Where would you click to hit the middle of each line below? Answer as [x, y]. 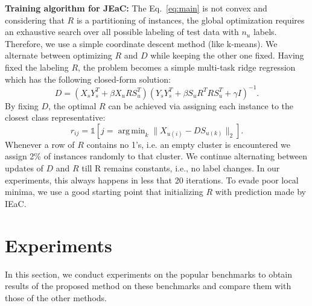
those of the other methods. [56, 297]
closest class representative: [55, 117]
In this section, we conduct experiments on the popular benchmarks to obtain [149, 274]
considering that [35, 20]
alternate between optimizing [59, 55]
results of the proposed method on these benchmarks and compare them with [148, 286]
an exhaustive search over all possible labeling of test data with [122, 32]
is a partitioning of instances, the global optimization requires [190, 20]
